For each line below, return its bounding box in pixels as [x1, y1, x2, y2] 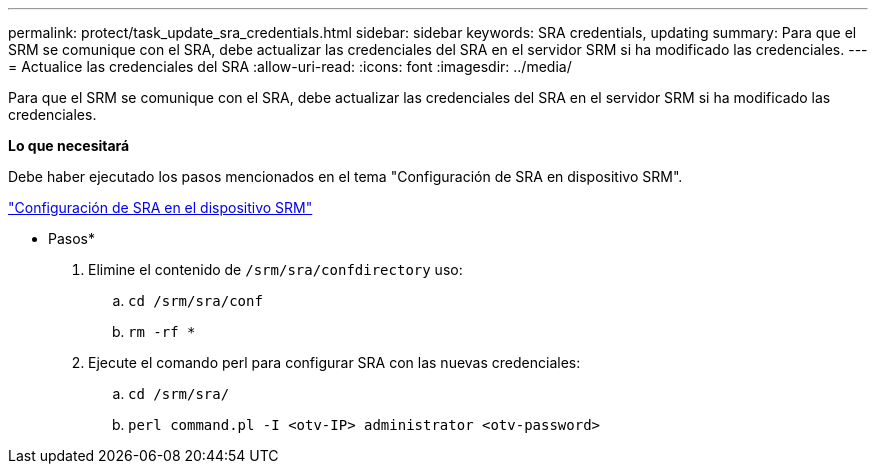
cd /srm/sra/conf [128, 293, 263, 309]
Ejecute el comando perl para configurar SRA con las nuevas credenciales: [88, 354, 581, 371]
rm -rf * [128, 324, 196, 340]
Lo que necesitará [8, 137, 130, 154]
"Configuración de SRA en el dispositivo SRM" [8, 199, 313, 216]
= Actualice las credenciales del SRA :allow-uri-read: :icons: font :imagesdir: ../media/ [8, 58, 572, 75]
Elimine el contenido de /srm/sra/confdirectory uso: [88, 261, 463, 278]
